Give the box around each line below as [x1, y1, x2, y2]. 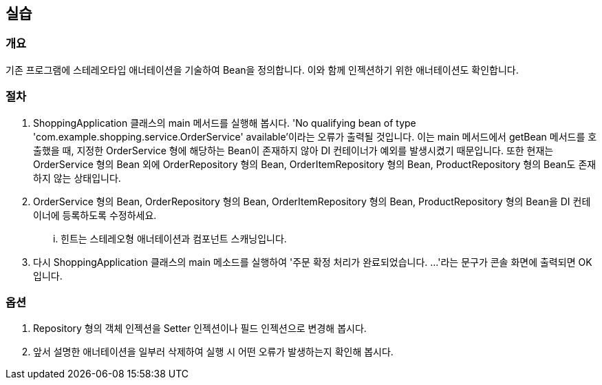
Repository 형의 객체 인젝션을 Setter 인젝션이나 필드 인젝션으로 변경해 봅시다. [33, 322, 367, 335]
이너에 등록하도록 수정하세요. [33, 209, 157, 221]
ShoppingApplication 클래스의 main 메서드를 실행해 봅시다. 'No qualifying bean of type [33, 116, 416, 129]
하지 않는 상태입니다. [33, 171, 121, 184]
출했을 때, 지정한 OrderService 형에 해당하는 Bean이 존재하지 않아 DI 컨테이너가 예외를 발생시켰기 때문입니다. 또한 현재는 [33, 144, 554, 156]
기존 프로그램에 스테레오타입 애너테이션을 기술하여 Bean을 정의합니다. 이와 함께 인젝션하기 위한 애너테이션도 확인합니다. [6, 63, 519, 76]
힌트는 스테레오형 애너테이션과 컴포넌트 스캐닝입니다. [61, 232, 287, 244]
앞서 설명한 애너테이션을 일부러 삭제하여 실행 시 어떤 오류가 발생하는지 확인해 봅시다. [33, 346, 394, 358]
